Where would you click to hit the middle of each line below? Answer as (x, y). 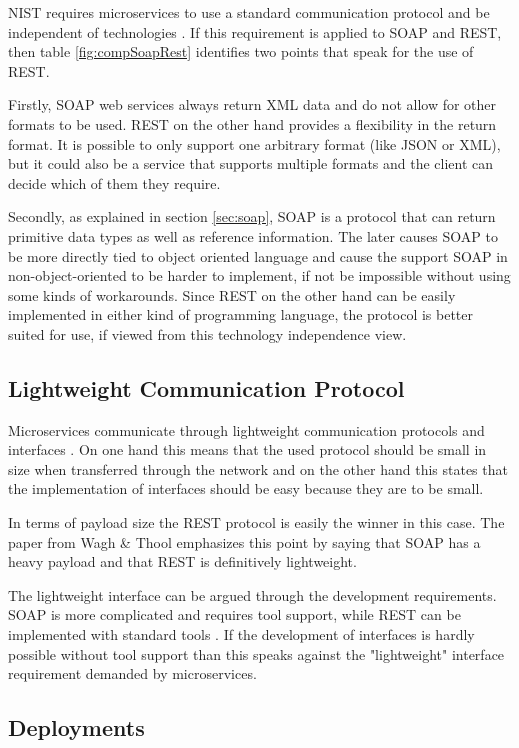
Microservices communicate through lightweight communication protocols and (246, 429)
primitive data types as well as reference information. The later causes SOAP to (253, 235)
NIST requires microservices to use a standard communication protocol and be (249, 12)
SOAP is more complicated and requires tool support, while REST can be (234, 614)
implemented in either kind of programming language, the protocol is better (241, 314)
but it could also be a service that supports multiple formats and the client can (251, 163)
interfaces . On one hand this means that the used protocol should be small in (247, 449)
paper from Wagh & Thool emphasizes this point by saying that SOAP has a (244, 541)
